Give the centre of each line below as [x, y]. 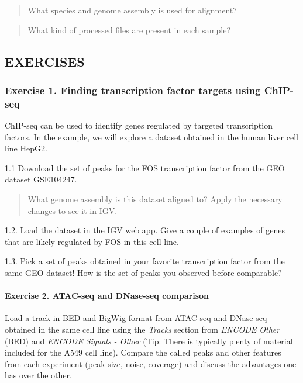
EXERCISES [45, 61]
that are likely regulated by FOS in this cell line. [92, 241]
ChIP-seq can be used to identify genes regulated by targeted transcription [139, 125]
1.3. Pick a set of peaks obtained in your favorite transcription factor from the [145, 261]
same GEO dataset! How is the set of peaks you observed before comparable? [143, 273]
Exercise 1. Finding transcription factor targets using [133, 90]
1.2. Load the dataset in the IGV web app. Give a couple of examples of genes [145, 230]
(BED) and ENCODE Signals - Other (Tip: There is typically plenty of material [149, 341]
